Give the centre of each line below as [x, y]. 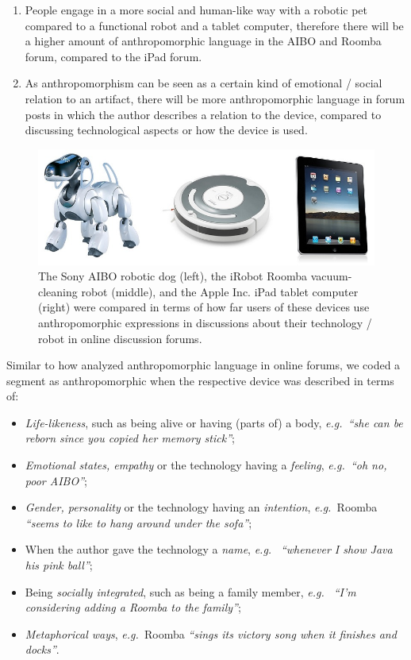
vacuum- [331, 276]
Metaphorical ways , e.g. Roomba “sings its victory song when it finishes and [211, 633]
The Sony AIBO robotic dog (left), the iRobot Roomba [173, 276]
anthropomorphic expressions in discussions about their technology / [205, 322]
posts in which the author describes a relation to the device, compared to [203, 114]
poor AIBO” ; [56, 480]
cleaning [58, 291]
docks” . [42, 649]
